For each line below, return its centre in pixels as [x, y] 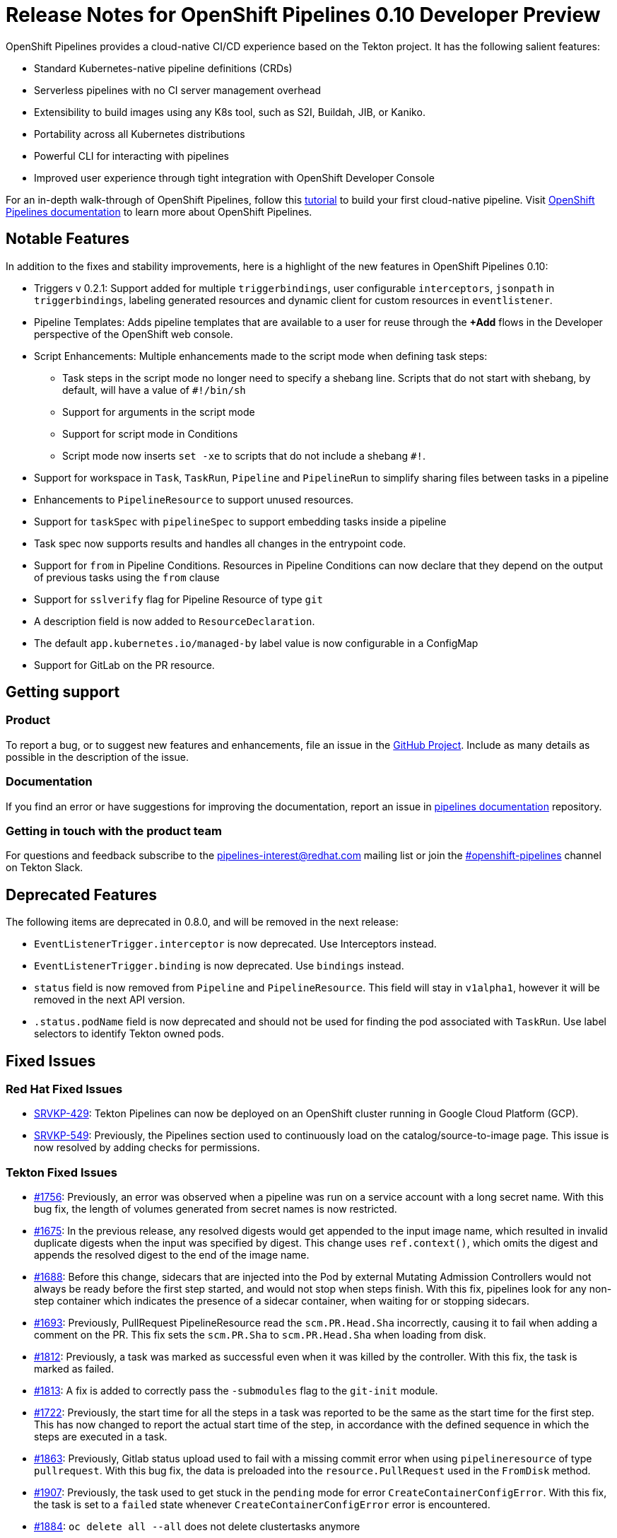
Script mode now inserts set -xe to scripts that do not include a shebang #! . [244, 455]
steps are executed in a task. [101, 1437]
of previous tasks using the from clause [127, 577]
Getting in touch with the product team [114, 831]
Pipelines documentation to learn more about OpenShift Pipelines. [159, 211]
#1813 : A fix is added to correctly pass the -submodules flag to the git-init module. [236, 1391]
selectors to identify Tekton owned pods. [129, 1034]
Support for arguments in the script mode [159, 412]
